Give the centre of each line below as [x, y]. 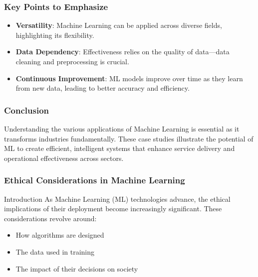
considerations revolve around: [50, 218]
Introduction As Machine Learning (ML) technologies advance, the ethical [117, 199]
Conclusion [26, 110]
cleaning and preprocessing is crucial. [72, 61]
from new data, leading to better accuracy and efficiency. [103, 88]
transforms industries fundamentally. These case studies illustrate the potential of [129, 138]
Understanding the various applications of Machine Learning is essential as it [122, 129]
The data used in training [55, 251]
